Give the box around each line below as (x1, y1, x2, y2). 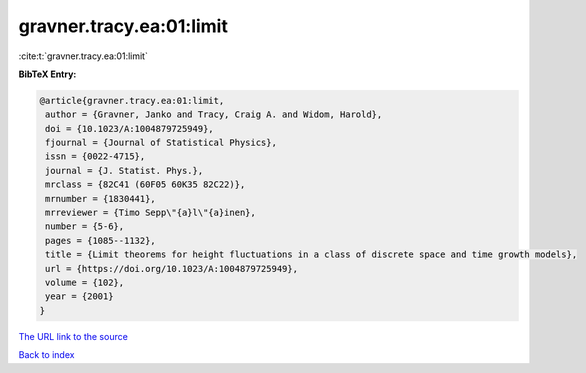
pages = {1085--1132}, (45, 235, 157, 246)
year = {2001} (45, 291, 114, 302)
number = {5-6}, (45, 221, 125, 232)
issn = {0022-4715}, (45, 151, 146, 162)
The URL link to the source (18, 330, 129, 342)
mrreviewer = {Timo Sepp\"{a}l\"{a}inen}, (45, 207, 257, 219)
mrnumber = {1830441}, (45, 193, 157, 204)
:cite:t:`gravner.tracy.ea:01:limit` (18, 50, 149, 62)
